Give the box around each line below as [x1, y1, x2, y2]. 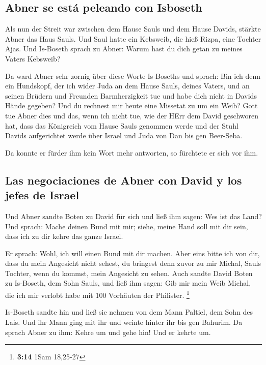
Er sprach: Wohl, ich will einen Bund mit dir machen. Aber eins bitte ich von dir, [5, 248, 260, 258]
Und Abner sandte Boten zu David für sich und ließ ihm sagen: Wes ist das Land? [5, 210, 262, 221]
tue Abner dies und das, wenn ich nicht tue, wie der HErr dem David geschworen [5, 110, 259, 120]
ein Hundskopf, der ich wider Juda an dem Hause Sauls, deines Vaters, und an [5, 80, 250, 91]
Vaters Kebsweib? [5, 53, 61, 64]
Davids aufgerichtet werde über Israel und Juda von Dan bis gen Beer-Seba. [5, 130, 243, 141]
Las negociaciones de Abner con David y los [5, 172, 242, 188]
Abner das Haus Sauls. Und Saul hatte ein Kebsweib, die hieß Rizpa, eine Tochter [5, 33, 261, 44]
